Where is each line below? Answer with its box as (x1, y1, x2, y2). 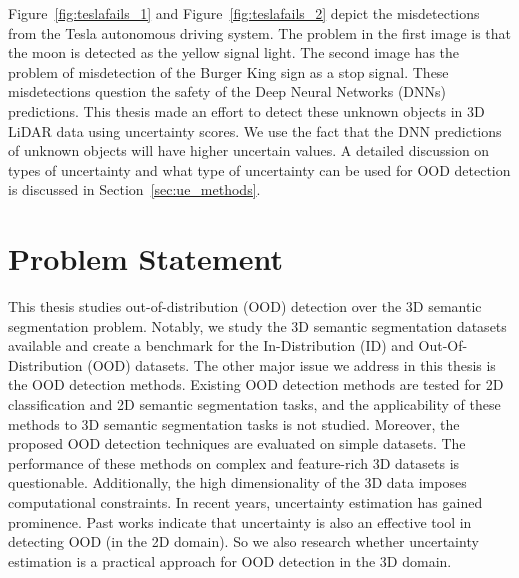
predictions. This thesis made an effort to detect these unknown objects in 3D (8, 100, 485, 121)
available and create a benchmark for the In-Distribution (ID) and (8, 335, 414, 356)
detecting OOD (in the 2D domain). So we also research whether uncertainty (8, 531, 479, 552)
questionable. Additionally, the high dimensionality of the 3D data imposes (8, 472, 467, 493)
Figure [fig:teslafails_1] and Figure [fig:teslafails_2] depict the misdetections (8, 3, 480, 23)
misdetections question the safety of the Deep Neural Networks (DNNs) (8, 81, 446, 102)
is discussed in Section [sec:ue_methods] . (8, 179, 261, 200)
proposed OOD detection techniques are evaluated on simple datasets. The (8, 433, 466, 454)
